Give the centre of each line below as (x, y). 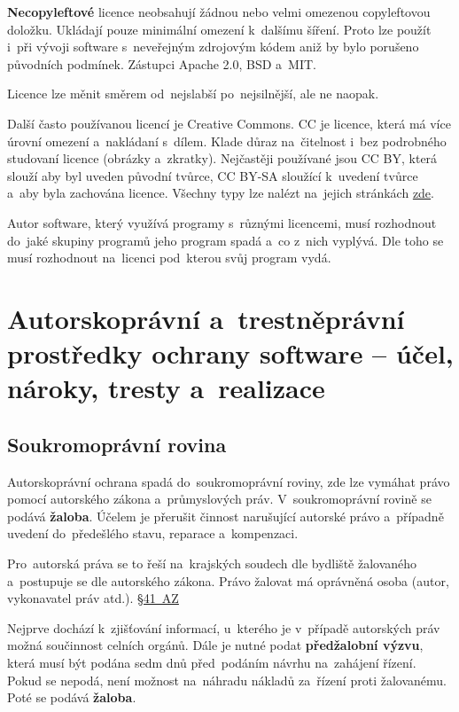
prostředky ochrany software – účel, (230, 353)
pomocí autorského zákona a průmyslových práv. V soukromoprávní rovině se (219, 499)
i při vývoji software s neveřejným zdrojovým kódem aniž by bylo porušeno (213, 47)
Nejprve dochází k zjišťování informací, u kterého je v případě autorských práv (224, 627)
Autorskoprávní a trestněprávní (206, 318)
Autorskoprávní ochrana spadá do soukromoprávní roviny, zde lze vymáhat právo (229, 481)
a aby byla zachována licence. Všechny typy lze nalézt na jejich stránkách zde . (221, 193)
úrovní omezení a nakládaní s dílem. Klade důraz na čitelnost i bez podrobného (227, 141)
